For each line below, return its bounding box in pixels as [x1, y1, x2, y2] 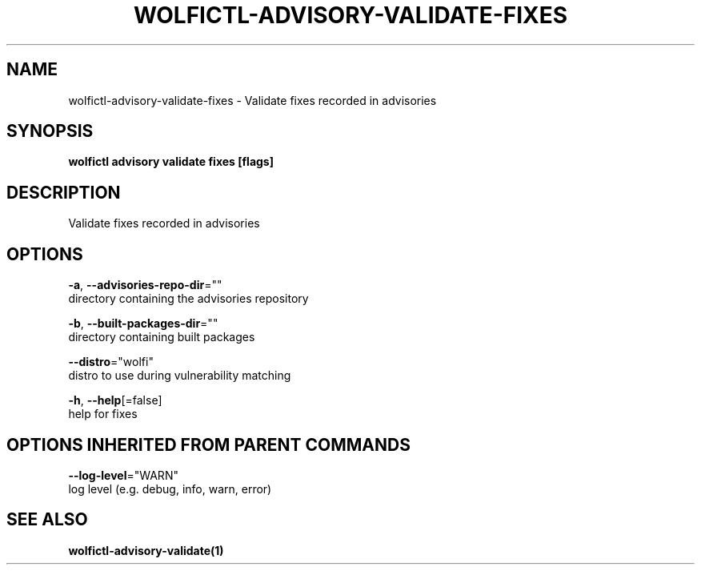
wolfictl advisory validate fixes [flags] [68, 155, 274, 169]
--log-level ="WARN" [68, 468, 178, 482]
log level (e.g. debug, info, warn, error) [68, 481, 272, 496]
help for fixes [68, 407, 138, 421]
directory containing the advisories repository [68, 292, 309, 306]
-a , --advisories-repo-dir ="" [68, 278, 222, 292]
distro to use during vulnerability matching [68, 368, 291, 383]
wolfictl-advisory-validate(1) [68, 543, 224, 557]
